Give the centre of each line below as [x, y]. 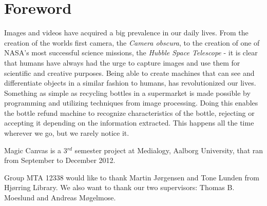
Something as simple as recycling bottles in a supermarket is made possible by [127, 92]
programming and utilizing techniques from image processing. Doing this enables [131, 103]
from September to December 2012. [60, 160]
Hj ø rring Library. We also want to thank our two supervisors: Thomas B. [119, 187]
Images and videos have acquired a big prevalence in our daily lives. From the [126, 33]
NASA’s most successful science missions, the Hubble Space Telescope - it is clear [131, 53]
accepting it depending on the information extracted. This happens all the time [129, 123]
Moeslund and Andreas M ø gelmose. [60, 198]
